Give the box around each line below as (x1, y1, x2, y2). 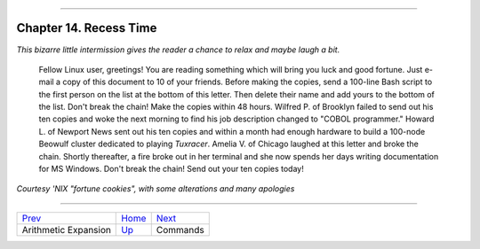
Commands (156, 223, 204, 236)
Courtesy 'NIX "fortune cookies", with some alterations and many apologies (16, 183, 295, 194)
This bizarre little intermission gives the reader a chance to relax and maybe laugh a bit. (16, 44, 340, 55)
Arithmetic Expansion (21, 223, 111, 236)
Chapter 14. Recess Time (16, 20, 157, 35)
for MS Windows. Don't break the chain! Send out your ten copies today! (38, 164, 304, 175)
